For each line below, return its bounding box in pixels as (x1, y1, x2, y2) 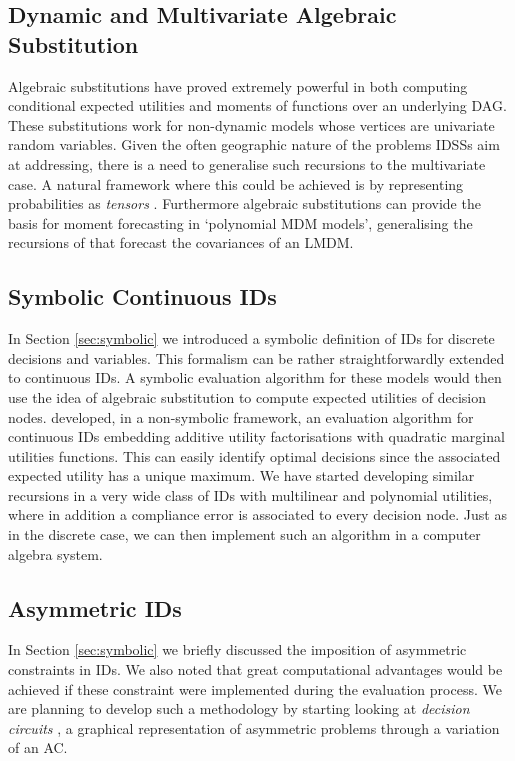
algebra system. (8, 543, 103, 564)
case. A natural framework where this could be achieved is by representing (8, 173, 464, 194)
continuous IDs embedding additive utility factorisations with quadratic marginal (8, 426, 505, 447)
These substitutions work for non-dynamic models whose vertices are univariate (8, 114, 495, 135)
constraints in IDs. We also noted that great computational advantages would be (8, 659, 503, 680)
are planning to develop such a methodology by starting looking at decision (8, 698, 470, 719)
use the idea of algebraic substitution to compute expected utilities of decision (8, 386, 486, 407)
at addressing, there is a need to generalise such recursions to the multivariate (8, 153, 486, 174)
